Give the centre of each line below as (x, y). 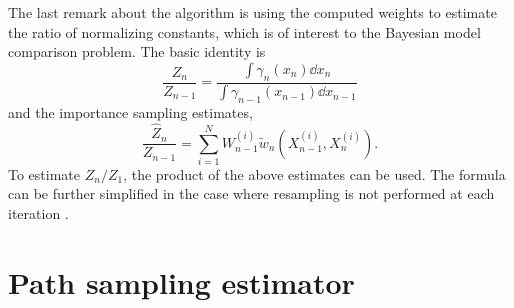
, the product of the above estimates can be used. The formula (314, 173)
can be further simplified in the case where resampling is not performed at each (251, 193)
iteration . (38, 213)
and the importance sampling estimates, (130, 112)
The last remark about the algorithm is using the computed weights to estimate (252, 12)
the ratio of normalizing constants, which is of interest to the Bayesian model (244, 31)
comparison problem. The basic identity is (137, 51)
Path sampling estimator (181, 281)
